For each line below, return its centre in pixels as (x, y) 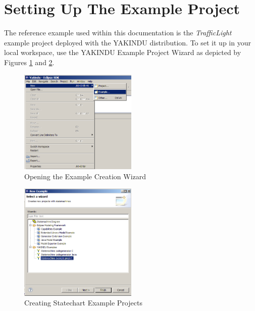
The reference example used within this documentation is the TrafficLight (118, 33)
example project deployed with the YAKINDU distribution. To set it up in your (127, 42)
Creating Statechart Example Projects (83, 303)
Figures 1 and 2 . (29, 62)
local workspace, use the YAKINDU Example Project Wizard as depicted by (123, 52)
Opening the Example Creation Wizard (85, 176)
